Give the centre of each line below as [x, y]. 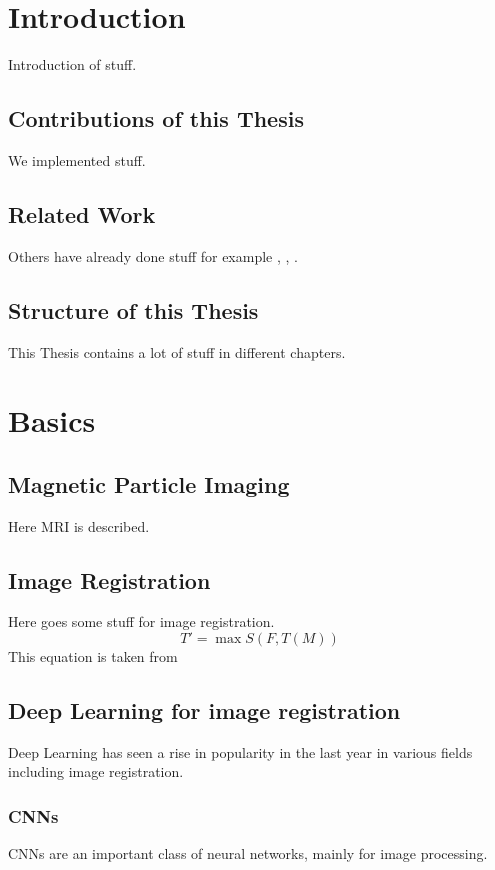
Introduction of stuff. [72, 64]
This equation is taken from [93, 656]
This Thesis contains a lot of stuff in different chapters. [177, 351]
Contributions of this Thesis [156, 118]
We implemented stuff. [77, 159]
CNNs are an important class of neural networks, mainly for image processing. [248, 853]
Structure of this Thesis [133, 309]
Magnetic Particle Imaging [149, 483]
